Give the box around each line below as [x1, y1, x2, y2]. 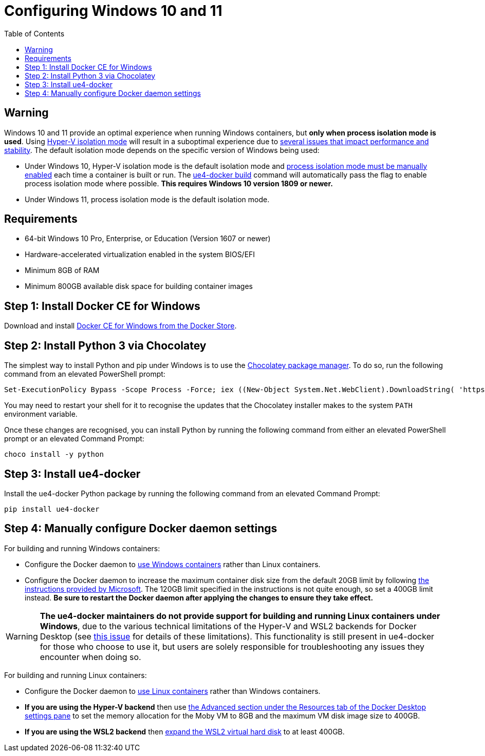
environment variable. [4, 410, 78, 419]
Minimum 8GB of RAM [25, 266, 100, 275]
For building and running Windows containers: [4, 544, 160, 553]
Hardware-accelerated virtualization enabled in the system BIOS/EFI [25, 250, 255, 259]
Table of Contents [4, 29, 65, 38]
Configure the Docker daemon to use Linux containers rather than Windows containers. [25, 686, 321, 695]
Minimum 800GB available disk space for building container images [25, 282, 253, 291]
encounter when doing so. [40, 651, 141, 662]
